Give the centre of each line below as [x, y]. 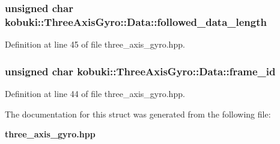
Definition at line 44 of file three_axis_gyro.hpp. [95, 93]
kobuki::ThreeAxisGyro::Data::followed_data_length [136, 21]
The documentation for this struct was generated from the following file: [138, 114]
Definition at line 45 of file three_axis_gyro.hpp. [95, 44]
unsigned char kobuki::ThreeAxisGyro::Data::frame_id [140, 71]
